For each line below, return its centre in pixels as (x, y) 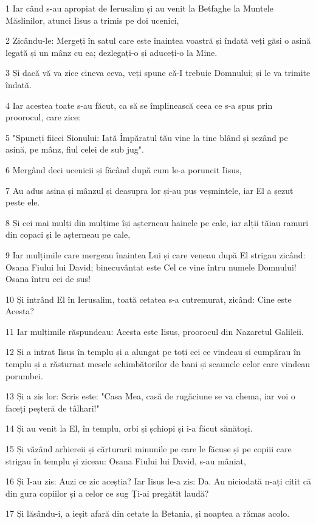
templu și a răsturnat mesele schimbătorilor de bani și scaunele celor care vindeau (158, 364)
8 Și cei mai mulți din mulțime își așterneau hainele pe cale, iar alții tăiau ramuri (157, 222)
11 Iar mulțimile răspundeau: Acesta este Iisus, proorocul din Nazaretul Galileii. (155, 331)
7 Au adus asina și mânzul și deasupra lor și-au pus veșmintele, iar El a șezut (149, 190)
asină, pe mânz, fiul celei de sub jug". (75, 149)
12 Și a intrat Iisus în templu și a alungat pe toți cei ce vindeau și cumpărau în (153, 352)
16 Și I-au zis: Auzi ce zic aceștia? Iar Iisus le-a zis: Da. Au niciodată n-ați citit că (158, 481)
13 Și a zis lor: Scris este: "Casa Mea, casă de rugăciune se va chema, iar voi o (150, 396)
